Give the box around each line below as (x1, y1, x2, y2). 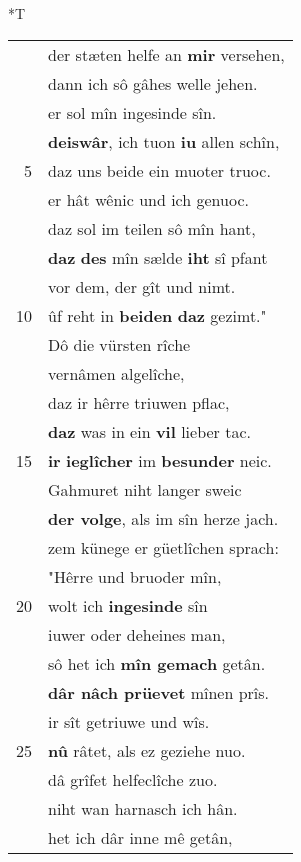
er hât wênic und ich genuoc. (48, 187, 249, 211)
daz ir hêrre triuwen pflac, (48, 390, 230, 414)
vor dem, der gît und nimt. (48, 274, 236, 298)
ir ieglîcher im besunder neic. (48, 448, 272, 472)
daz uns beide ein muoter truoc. (48, 158, 271, 182)
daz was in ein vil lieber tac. (48, 419, 251, 443)
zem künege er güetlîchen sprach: (48, 535, 279, 559)
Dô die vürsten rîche (48, 332, 191, 356)
